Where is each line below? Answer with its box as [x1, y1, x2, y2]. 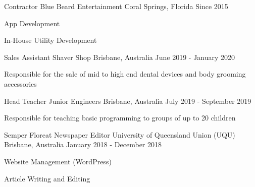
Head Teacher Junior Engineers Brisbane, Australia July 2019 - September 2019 [4, 95, 251, 106]
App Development [4, 18, 60, 28]
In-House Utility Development [4, 35, 97, 45]
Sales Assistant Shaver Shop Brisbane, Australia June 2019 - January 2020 [4, 51, 235, 62]
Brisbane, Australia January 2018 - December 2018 [4, 139, 162, 150]
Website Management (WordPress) [4, 156, 112, 166]
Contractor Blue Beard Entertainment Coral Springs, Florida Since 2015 [4, 1, 228, 11]
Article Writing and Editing [4, 173, 90, 183]
